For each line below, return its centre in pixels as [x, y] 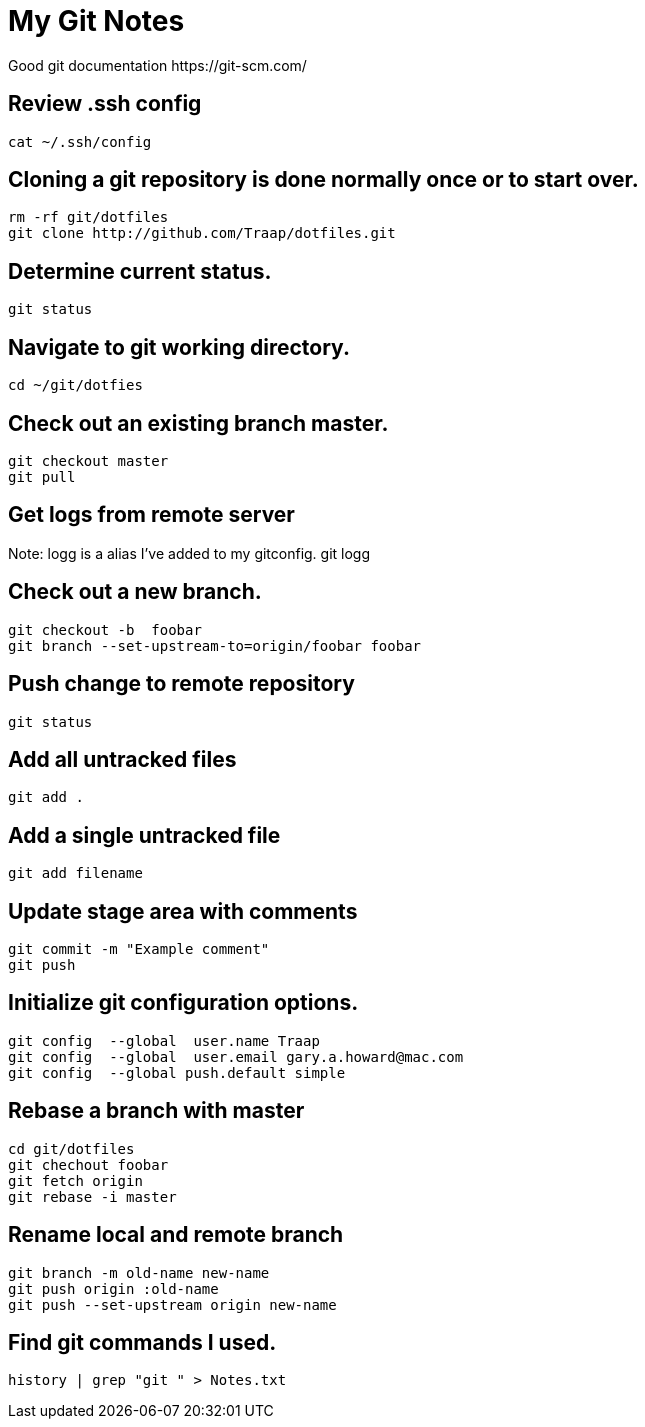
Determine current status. [140, 271]
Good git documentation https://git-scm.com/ [157, 65]
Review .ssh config [105, 104]
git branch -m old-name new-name [139, 1272]
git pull [42, 476]
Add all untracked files [122, 759]
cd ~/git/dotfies [75, 385]
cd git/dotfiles [71, 1148]
